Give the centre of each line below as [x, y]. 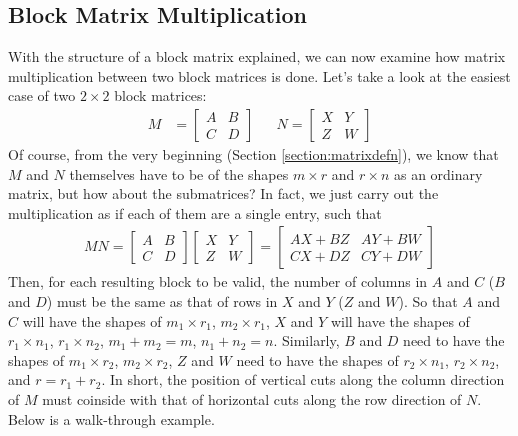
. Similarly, [306, 340]
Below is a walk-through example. [111, 418]
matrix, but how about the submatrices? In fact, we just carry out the [223, 193]
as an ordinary [438, 173]
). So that [428, 301]
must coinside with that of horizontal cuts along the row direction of [252, 398]
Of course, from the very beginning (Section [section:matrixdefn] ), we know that [253, 154]
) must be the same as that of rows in [162, 301]
